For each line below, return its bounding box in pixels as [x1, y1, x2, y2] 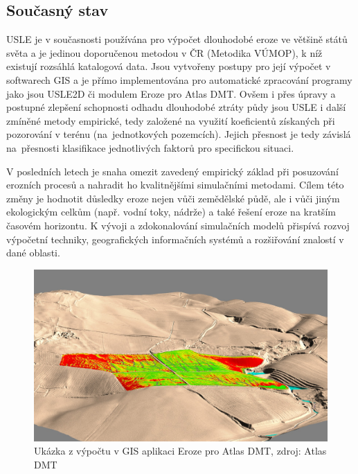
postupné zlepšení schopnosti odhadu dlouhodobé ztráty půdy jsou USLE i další [6, 100, 346, 114]
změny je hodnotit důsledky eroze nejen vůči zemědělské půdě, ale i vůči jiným [6, 191, 340, 205]
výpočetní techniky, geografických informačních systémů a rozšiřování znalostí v [6, 231, 344, 246]
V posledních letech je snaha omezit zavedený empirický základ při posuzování [6, 164, 339, 178]
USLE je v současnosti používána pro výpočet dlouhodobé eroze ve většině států [6, 32, 348, 46]
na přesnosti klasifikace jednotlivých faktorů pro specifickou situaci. [6, 140, 294, 155]
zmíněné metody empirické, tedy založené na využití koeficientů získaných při [6, 113, 335, 128]
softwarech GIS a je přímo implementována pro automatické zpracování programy [6, 72, 352, 87]
